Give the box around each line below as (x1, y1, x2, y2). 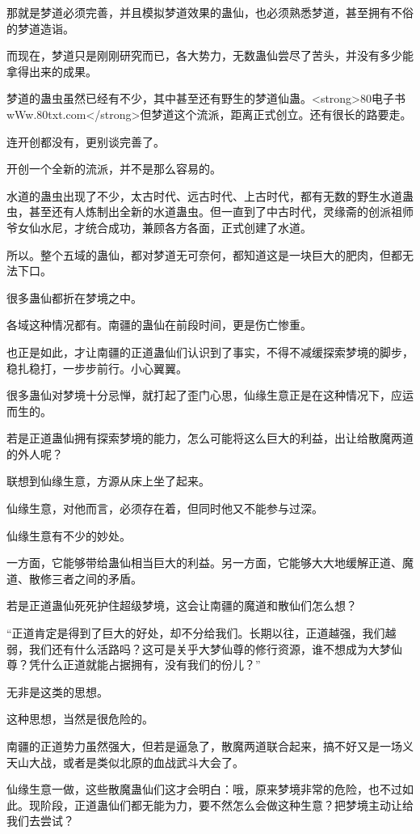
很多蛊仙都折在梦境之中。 (6, 289, 142, 306)
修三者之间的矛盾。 (40, 569, 142, 586)
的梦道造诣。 (6, 19, 74, 36)
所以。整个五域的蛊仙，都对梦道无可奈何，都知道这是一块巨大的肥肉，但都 (6, 246, 402, 263)
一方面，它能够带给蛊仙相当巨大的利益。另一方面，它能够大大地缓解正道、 (6, 554, 402, 571)
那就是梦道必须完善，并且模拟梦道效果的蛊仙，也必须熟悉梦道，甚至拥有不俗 (6, 4, 414, 20)
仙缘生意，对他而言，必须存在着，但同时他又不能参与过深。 (6, 500, 323, 517)
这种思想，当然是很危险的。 (6, 710, 153, 727)
